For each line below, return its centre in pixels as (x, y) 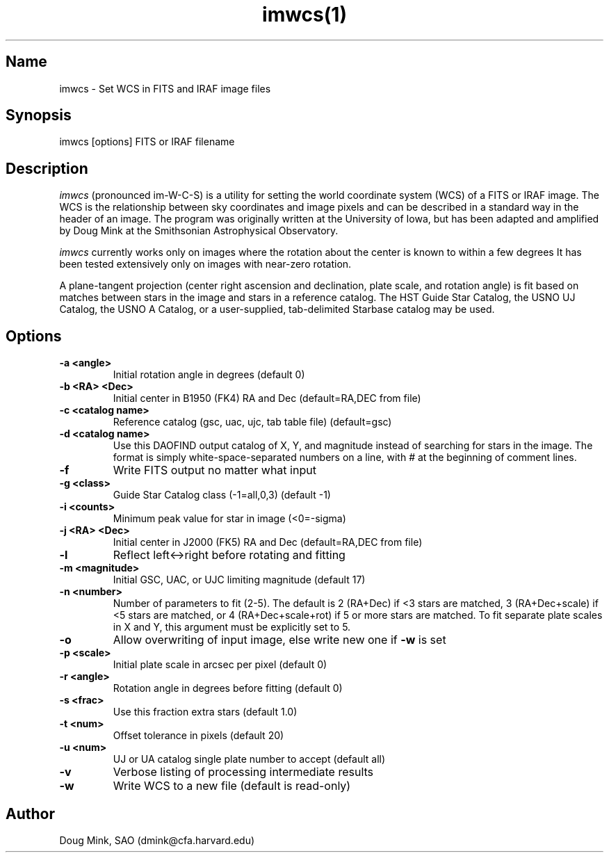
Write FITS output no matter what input (214, 470)
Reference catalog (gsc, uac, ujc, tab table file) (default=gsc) (252, 422)
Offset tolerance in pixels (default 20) (198, 736)
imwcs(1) (304, 15)
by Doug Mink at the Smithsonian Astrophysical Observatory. (199, 231)
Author (30, 814)
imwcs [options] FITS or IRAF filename (147, 142)
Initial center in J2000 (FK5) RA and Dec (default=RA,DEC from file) (268, 542)
